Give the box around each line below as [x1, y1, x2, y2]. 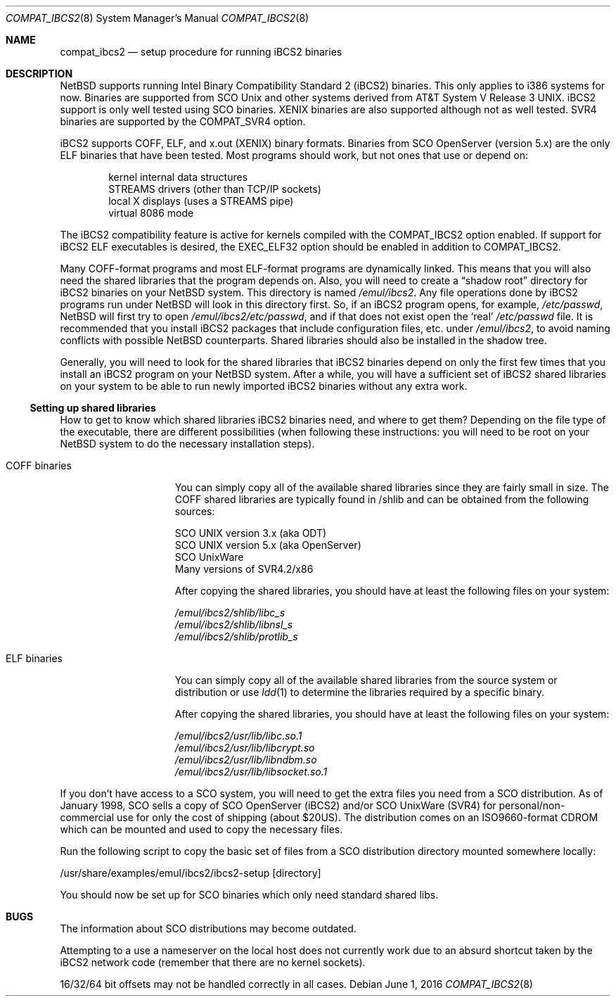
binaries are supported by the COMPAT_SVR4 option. [60, 115, 306, 127]
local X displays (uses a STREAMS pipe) [108, 195, 294, 207]
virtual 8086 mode [108, 207, 194, 219]
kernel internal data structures [108, 171, 248, 183]
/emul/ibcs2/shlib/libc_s [174, 607, 285, 619]
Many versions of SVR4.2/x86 [174, 563, 314, 575]
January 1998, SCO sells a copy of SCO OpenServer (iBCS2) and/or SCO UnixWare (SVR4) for [60, 799, 496, 811]
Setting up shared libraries [30, 402, 156, 414]
